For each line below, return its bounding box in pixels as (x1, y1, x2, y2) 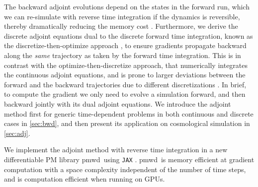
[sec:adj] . (4, 127, 30, 138)
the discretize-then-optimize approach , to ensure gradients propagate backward (4, 40, 247, 51)
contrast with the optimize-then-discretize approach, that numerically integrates (4, 60, 248, 70)
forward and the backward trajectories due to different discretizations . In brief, (4, 79, 247, 89)
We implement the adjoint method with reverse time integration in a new (4, 144, 228, 155)
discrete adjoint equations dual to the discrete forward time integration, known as (4, 30, 253, 41)
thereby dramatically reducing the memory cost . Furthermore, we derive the (4, 21, 238, 31)
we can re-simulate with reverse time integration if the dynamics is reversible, (4, 11, 240, 21)
